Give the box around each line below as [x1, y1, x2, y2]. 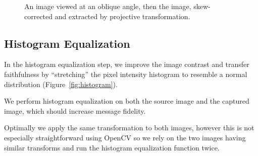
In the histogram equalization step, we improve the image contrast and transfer [4, 59, 249, 69]
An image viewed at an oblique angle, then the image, [24, 1, 191, 11]
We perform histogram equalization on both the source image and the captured [4, 96, 249, 106]
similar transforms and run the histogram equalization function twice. [4, 142, 220, 152]
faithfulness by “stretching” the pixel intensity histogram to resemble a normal [4, 68, 247, 79]
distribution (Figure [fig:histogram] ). [4, 79, 118, 89]
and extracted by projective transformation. [55, 11, 190, 21]
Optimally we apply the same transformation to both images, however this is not [4, 122, 254, 133]
